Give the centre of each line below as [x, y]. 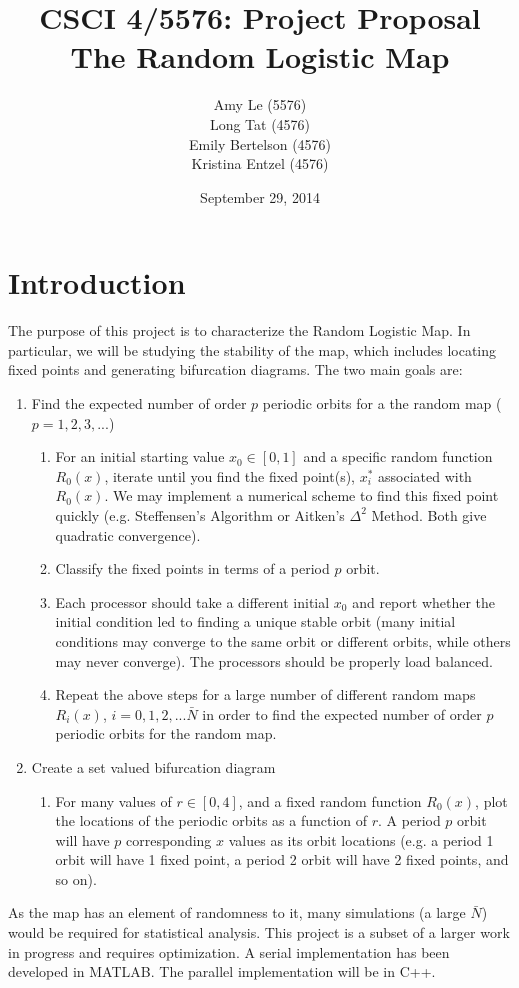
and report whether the [424, 601]
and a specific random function [398, 456]
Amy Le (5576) [260, 104]
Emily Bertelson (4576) [260, 143]
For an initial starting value [140, 456]
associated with [425, 475]
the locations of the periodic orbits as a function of [211, 820]
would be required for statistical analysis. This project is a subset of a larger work [259, 932]
